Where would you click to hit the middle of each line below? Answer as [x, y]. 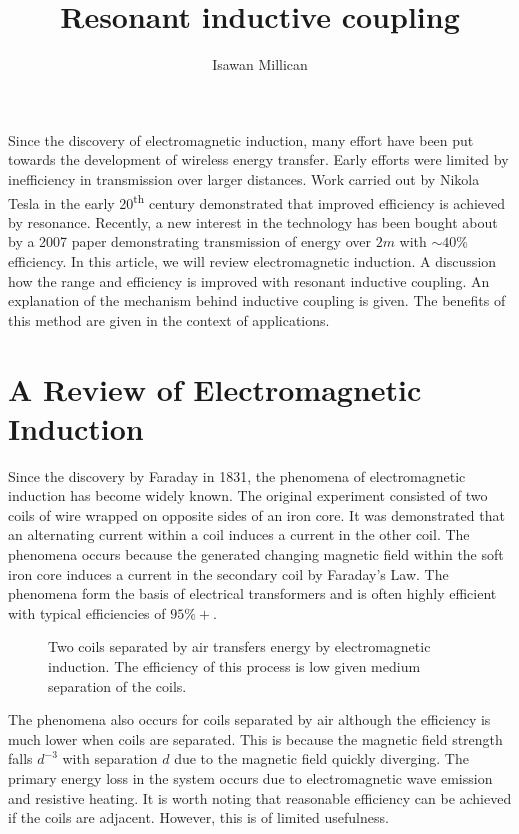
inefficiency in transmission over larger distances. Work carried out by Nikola [244, 178]
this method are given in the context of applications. [169, 319]
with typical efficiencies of [87, 612]
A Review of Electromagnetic [215, 388]
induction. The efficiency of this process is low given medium [234, 665]
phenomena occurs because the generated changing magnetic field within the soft [256, 554]
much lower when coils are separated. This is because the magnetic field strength [255, 738]
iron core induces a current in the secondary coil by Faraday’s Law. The [228, 573]
